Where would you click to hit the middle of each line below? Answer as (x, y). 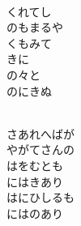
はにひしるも (40, 197)
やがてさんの (40, 149)
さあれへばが (40, 133)
